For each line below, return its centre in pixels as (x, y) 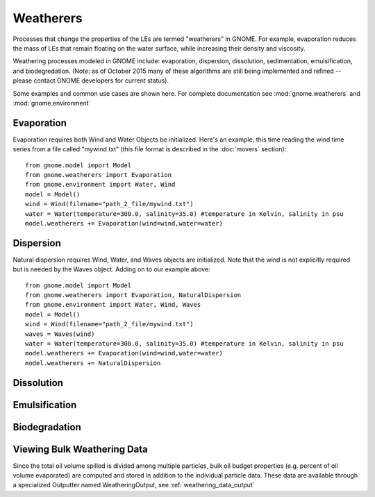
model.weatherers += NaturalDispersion (93, 363)
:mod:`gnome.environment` (52, 103)
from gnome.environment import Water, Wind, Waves (113, 305)
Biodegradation (47, 427)
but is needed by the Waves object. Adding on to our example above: (112, 269)
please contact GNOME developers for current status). (91, 81)
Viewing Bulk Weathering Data (81, 449)
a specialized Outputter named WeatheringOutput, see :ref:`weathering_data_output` (134, 485)
